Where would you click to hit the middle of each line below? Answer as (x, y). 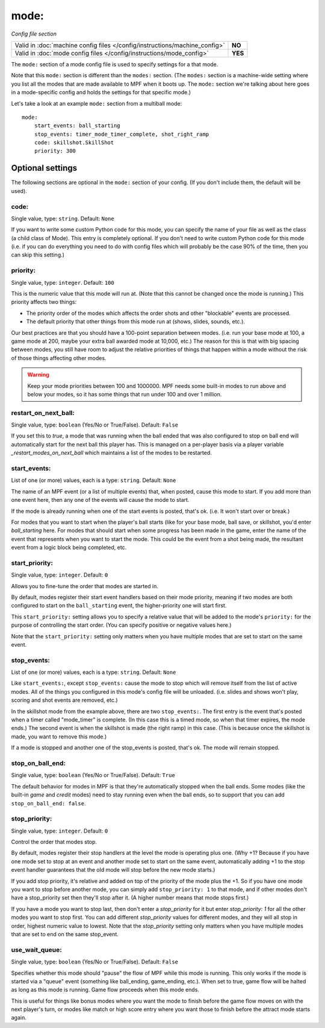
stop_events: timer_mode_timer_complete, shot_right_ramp (122, 134)
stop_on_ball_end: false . (48, 803)
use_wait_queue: (37, 950)
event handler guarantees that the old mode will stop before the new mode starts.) (113, 870)
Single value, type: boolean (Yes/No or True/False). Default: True (93, 775)
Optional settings (44, 168)
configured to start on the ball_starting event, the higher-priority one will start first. (119, 606)
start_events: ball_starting (77, 126)
